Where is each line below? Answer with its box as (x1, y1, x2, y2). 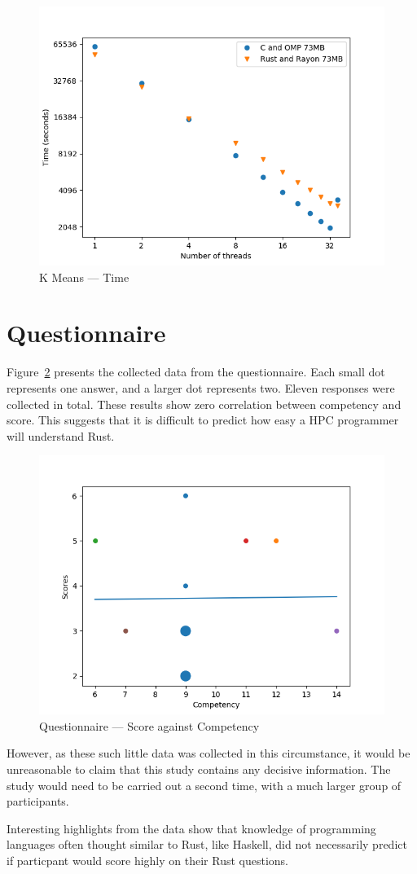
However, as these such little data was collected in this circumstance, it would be (7, 744, 410, 762)
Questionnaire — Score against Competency (39, 717, 260, 734)
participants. (7, 793, 69, 810)
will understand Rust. (7, 427, 115, 444)
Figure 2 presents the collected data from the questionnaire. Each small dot (7, 363, 385, 380)
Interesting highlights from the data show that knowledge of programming (7, 819, 376, 837)
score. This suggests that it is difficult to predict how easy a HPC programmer (7, 411, 399, 428)
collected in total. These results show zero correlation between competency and (7, 395, 402, 412)
